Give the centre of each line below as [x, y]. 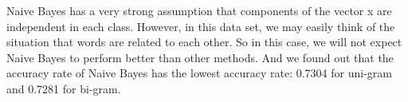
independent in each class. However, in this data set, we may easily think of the [201, 26]
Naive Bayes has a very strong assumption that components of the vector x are [199, 10]
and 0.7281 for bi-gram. [64, 88]
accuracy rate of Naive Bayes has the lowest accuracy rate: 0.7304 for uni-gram [199, 73]
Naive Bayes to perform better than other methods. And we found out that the [200, 57]
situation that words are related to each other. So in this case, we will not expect [204, 42]
